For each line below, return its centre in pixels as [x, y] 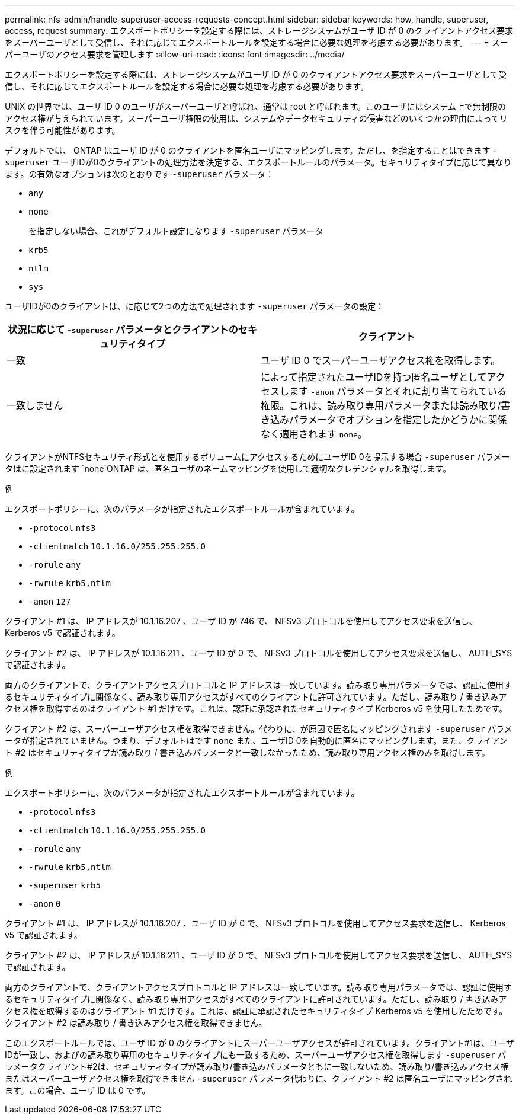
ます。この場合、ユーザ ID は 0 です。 [78, 1090]
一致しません [35, 405]
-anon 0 [45, 904]
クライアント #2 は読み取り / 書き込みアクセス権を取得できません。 [136, 1023]
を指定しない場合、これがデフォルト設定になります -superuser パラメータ [176, 231]
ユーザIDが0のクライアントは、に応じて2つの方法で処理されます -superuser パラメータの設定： [195, 306]
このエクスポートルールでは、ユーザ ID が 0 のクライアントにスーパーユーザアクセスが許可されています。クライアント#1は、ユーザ [259, 1043]
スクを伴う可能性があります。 [63, 130]
